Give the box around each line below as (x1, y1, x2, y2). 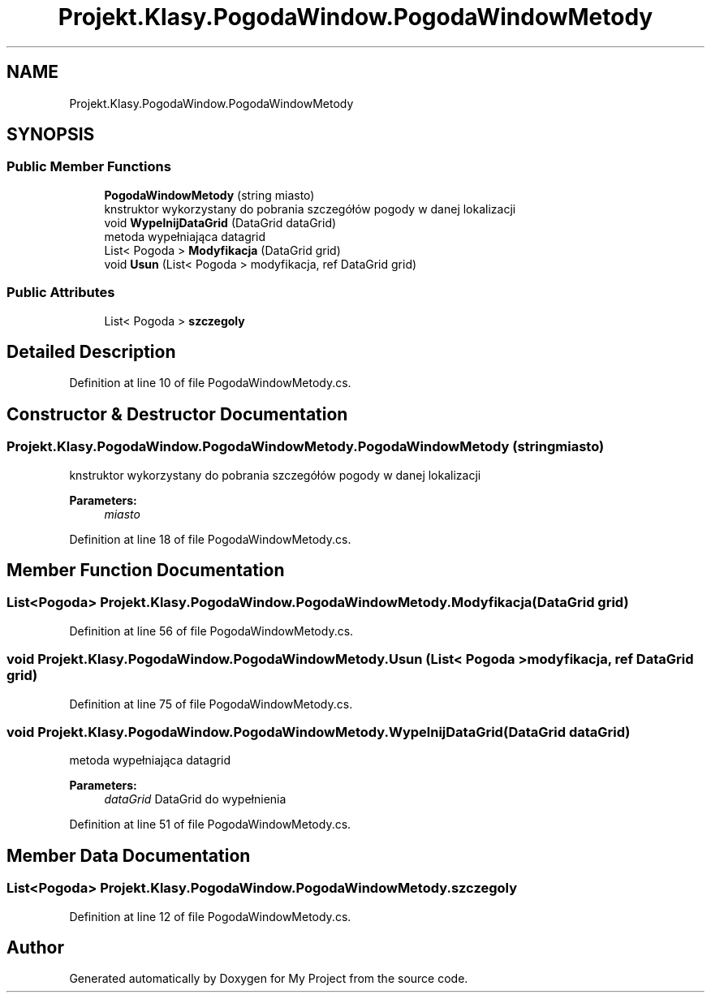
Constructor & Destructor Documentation (6, 403, 348, 424)
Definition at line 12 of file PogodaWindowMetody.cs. (69, 909, 351, 924)
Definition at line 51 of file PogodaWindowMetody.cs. (69, 817, 351, 832)
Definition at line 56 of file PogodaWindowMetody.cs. (69, 623, 354, 638)
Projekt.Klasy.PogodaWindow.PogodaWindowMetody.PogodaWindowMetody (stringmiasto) (6, 438, 605, 455)
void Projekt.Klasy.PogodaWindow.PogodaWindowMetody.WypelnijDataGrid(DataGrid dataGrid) (6, 723, 631, 740)
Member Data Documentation (6, 845, 251, 866)
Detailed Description (6, 341, 176, 362)
